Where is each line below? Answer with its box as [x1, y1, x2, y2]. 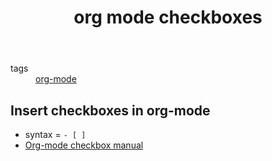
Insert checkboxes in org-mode [10, 102, 211, 119]
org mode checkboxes [73, 6, 263, 29]
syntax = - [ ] [24, 129, 87, 140]
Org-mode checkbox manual [24, 139, 144, 151]
